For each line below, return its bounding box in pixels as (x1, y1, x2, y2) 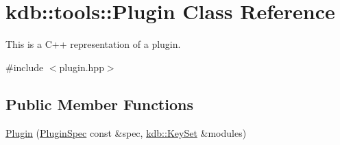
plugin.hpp (59, 60, 104, 74)
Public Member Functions (5, 93, 193, 114)
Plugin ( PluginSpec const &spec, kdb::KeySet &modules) (5, 125, 247, 140)
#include (5, 60, 44, 74)
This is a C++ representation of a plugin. (5, 37, 181, 51)
